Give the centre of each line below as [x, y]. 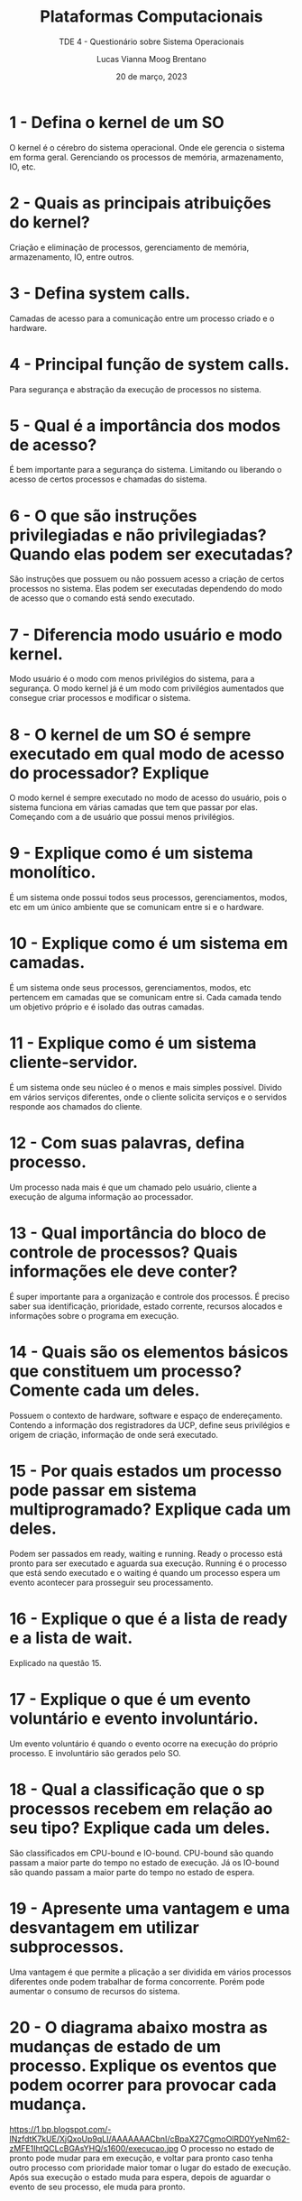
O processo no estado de [227, 2148]
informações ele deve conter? [124, 1271]
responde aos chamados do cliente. [76, 1107]
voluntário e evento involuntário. [134, 1718]
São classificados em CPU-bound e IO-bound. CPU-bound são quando [142, 1853]
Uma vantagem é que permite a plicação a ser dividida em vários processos [151, 1972]
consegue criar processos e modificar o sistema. [100, 698]
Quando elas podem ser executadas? [151, 554]
